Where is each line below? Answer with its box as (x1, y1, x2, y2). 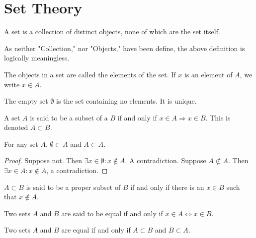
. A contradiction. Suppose (125, 155, 206, 166)
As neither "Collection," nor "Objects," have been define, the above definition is (4, 43, 245, 53)
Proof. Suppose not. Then (4, 155, 83, 166)
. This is (205, 112, 231, 122)
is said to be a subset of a (30, 112, 108, 122)
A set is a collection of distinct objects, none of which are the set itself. (4, 26, 220, 37)
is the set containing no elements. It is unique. (56, 96, 197, 106)
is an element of (184, 69, 233, 79)
